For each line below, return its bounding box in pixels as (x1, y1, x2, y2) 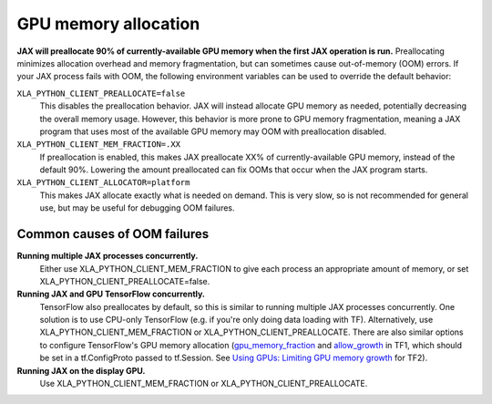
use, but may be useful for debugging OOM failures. (39, 202, 236, 213)
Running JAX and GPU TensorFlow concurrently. (16, 288, 205, 300)
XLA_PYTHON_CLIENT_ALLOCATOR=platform (16, 178, 190, 188)
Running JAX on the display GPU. (16, 365, 146, 376)
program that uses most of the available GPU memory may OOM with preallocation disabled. (39, 126, 387, 137)
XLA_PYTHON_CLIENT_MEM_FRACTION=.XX (16, 140, 181, 150)
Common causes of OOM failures (16, 226, 210, 242)
